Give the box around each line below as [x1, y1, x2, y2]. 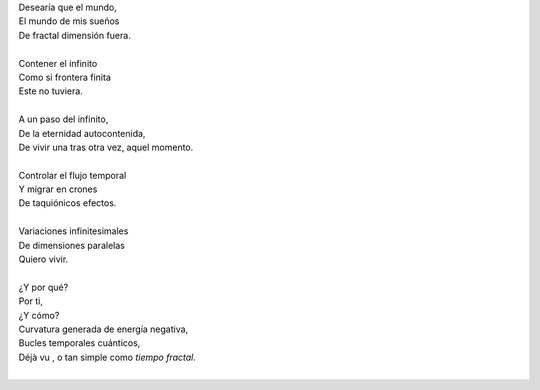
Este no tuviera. [18, 85, 84, 97]
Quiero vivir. [18, 253, 69, 265]
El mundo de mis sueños [18, 15, 120, 27]
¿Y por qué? [18, 281, 69, 293]
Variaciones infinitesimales [18, 225, 129, 237]
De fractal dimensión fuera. [18, 29, 132, 41]
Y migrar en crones [18, 183, 98, 195]
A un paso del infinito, [18, 113, 109, 125]
